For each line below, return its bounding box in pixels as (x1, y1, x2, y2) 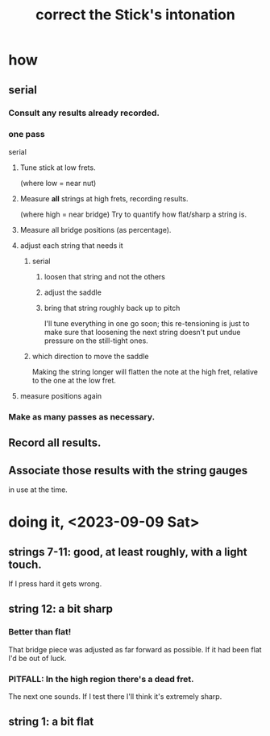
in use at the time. (8, 485, 69, 494)
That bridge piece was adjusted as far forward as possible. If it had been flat (8, 644, 262, 654)
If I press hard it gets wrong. (8, 578, 102, 589)
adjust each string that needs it (19, 240, 123, 250)
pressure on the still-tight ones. (44, 336, 149, 345)
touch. (8, 557, 42, 571)
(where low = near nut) (19, 178, 97, 188)
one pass (8, 129, 46, 140)
